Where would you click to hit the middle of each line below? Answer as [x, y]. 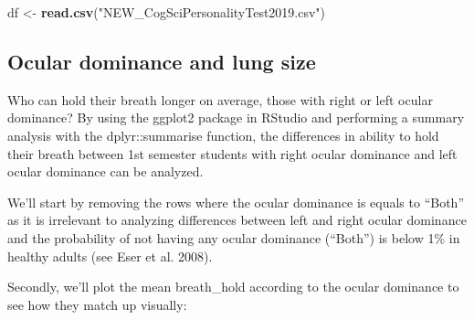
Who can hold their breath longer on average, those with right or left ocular [220, 99]
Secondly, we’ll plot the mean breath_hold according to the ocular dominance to [233, 287]
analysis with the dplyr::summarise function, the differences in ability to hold [223, 135]
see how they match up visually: [97, 304]
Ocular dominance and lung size [162, 61]
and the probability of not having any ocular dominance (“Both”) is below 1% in [234, 237]
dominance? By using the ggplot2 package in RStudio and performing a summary [236, 117]
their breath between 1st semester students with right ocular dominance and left [232, 153]
